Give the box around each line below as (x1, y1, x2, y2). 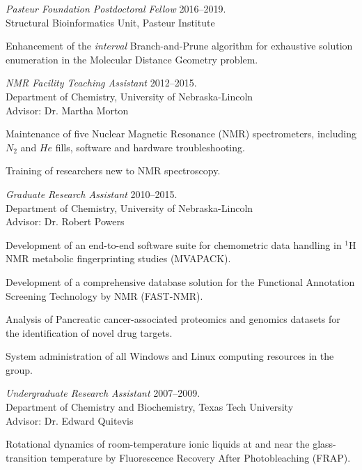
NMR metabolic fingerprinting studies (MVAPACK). (6, 251, 231, 266)
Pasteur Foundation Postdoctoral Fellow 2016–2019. (6, 1, 226, 15)
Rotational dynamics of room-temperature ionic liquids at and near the (6, 437, 310, 451)
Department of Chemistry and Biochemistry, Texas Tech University (6, 400, 294, 414)
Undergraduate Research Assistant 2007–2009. (6, 386, 200, 400)
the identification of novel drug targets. (6, 325, 173, 340)
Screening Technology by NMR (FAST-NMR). (6, 288, 203, 303)
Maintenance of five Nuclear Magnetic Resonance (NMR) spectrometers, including (6, 126, 356, 141)
